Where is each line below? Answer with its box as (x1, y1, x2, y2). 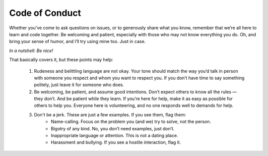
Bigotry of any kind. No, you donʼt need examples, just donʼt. (51, 125, 175, 131)
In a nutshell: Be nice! (9, 48, 53, 53)
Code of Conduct (9, 7, 81, 18)
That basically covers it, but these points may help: (9, 57, 114, 63)
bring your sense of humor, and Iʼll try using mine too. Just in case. (9, 39, 146, 45)
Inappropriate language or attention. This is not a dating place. (51, 133, 178, 139)
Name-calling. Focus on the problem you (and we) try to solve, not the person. (51, 119, 211, 125)
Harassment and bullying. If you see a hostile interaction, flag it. (51, 139, 181, 146)
